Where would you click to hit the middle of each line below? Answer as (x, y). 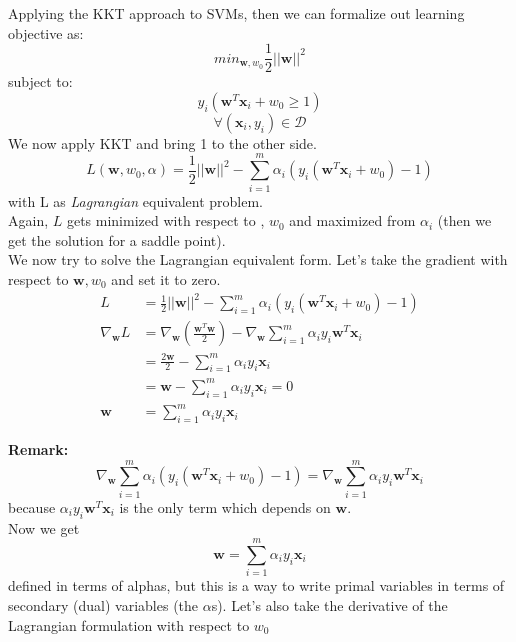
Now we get (44, 527)
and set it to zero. (166, 278)
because (32, 506)
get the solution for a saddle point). (117, 239)
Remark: (38, 449)
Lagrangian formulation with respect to (129, 624)
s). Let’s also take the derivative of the (329, 604)
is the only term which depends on (225, 506)
